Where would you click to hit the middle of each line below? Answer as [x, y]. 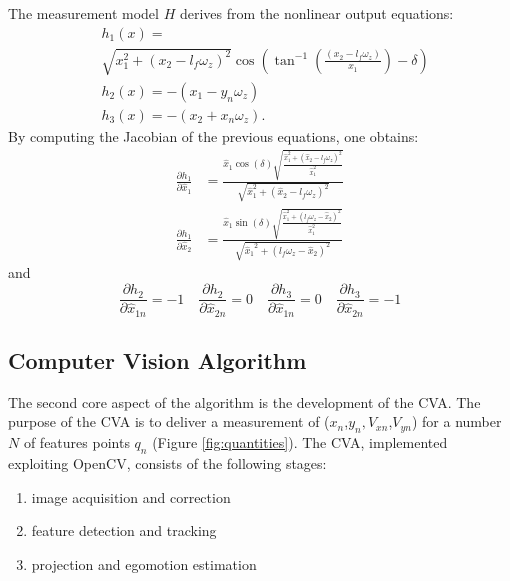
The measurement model [83, 13]
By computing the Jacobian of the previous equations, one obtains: [213, 135]
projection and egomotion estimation [144, 563]
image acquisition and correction [131, 496]
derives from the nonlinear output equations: [316, 13]
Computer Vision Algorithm [157, 360]
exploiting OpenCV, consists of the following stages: [167, 463]
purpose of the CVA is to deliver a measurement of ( [169, 421]
